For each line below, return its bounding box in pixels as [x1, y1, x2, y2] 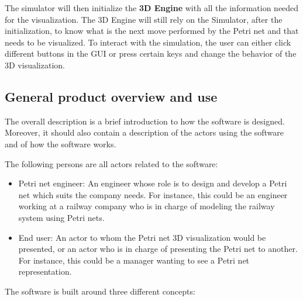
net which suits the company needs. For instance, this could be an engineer [18, 188, 288, 200]
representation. [18, 265, 72, 278]
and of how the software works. [5, 137, 116, 150]
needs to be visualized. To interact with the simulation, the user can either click [5, 36, 291, 48]
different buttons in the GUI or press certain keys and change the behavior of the [5, 47, 297, 60]
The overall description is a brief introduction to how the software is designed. [5, 115, 285, 127]
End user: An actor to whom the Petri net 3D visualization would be [18, 231, 266, 243]
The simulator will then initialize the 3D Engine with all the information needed [5, 2, 299, 13]
